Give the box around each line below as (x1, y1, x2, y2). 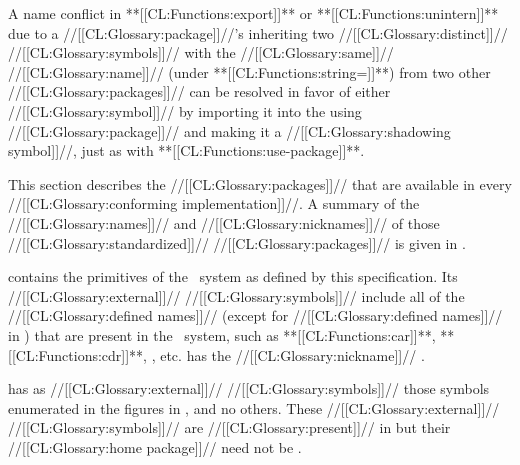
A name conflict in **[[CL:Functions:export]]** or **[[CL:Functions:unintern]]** (8, 3, 499, 23)
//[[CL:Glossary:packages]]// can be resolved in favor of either (8, 81, 391, 102)
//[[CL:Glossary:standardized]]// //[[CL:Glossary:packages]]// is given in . (8, 232, 466, 253)
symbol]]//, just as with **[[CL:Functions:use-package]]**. (8, 140, 365, 161)
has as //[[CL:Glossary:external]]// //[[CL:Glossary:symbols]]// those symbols (8, 378, 490, 399)
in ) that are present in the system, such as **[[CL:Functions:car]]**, (8, 324, 436, 345)
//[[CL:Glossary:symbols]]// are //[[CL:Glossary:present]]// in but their (8, 417, 451, 438)
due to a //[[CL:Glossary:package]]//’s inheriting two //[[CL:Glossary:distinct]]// (8, 22, 508, 43)
